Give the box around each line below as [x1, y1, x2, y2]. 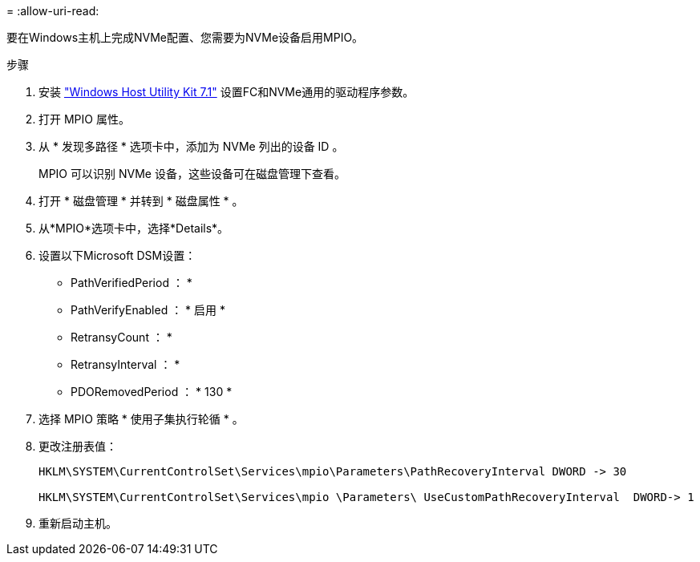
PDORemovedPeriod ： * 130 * [71, 385, 233, 398]
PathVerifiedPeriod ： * [71, 276, 192, 289]
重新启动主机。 [38, 516, 117, 530]
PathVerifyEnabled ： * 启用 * [71, 303, 225, 317]
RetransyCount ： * [71, 330, 172, 344]
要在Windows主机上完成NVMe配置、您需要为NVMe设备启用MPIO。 [6, 30, 364, 44]
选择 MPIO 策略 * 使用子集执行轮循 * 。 [38, 412, 244, 426]
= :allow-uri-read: [6, 4, 99, 18]
